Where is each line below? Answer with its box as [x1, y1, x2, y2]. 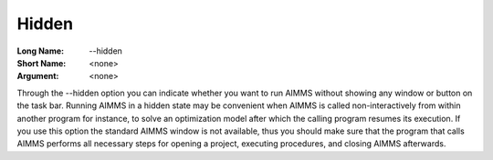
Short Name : [16, 57, 67, 68]
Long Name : [16, 45, 64, 56]
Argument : [16, 71, 59, 82]
